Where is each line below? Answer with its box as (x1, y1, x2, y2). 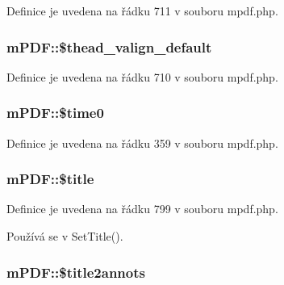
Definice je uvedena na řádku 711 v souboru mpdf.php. (6, 2, 278, 19)
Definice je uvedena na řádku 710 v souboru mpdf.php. (6, 68, 278, 85)
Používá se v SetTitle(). (6, 228, 123, 245)
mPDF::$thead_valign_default (6, 36, 212, 57)
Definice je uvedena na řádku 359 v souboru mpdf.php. (6, 134, 278, 151)
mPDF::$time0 (6, 103, 104, 123)
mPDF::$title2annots (6, 262, 145, 282)
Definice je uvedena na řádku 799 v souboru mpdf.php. (6, 200, 278, 217)
